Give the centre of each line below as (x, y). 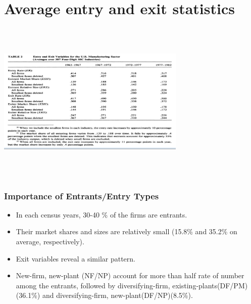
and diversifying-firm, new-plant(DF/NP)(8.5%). (117, 295)
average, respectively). (50, 242)
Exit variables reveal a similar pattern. (76, 258)
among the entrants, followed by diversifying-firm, (93, 285)
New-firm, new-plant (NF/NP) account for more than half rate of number (130, 275)
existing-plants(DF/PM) (210, 285)
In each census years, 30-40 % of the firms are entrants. (102, 214)
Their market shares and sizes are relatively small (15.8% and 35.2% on (127, 231)
